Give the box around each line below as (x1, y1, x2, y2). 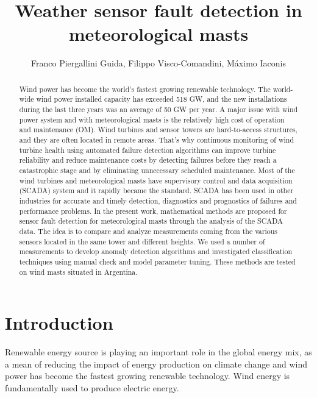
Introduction (5, 310, 113, 335)
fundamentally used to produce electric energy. (5, 381, 179, 394)
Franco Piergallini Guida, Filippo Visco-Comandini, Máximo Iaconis (31, 57, 286, 69)
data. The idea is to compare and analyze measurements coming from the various (19, 226, 277, 236)
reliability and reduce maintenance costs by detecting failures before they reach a (19, 155, 277, 165)
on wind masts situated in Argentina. (19, 266, 138, 277)
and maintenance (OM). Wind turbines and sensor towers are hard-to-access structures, (19, 124, 298, 135)
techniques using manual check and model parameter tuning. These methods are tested (19, 256, 296, 266)
